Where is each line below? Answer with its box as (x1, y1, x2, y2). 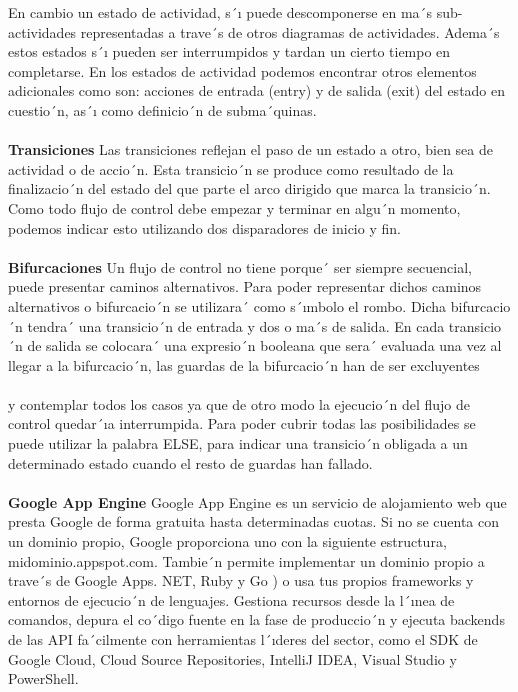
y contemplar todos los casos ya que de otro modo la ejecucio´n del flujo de (8, 393, 470, 414)
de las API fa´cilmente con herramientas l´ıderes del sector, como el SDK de (8, 629, 478, 649)
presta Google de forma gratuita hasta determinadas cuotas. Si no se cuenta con (8, 511, 500, 532)
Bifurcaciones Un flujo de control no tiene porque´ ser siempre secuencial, (8, 256, 472, 277)
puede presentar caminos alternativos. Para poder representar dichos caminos (8, 276, 482, 297)
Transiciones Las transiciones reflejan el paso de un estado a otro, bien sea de (8, 139, 494, 160)
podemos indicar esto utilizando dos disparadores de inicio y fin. (8, 217, 401, 238)
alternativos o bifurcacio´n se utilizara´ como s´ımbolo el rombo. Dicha (8, 295, 447, 316)
